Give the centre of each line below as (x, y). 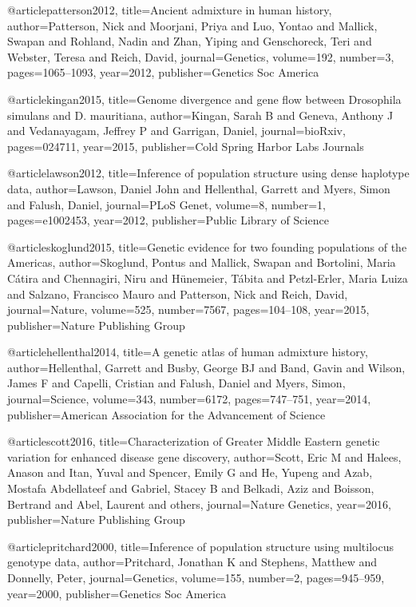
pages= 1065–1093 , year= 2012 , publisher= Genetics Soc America (163, 72)
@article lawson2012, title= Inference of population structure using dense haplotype (208, 173)
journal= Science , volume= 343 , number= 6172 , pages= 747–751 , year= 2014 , (189, 399)
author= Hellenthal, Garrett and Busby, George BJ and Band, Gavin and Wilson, (206, 367)
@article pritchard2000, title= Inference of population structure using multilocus (200, 546)
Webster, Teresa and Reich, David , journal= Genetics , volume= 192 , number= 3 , (201, 56)
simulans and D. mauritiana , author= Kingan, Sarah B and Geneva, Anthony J (200, 115)
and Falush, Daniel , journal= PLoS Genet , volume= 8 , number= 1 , (166, 204)
